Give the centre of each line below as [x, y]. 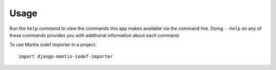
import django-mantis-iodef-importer [66, 56]
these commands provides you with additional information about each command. [95, 35]
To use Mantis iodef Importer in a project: [53, 45]
